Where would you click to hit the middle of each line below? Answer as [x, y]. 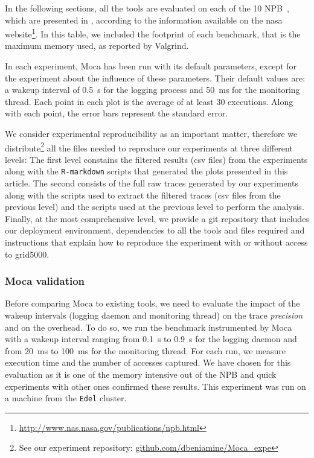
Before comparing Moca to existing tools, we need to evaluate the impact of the [152, 303]
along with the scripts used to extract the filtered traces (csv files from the [143, 195]
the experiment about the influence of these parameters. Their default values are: [155, 78]
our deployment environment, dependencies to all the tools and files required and [155, 230]
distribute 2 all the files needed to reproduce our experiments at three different [149, 147]
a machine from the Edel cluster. [66, 398]
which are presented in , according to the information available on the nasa [144, 20]
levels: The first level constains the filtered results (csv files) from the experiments [156, 159]
